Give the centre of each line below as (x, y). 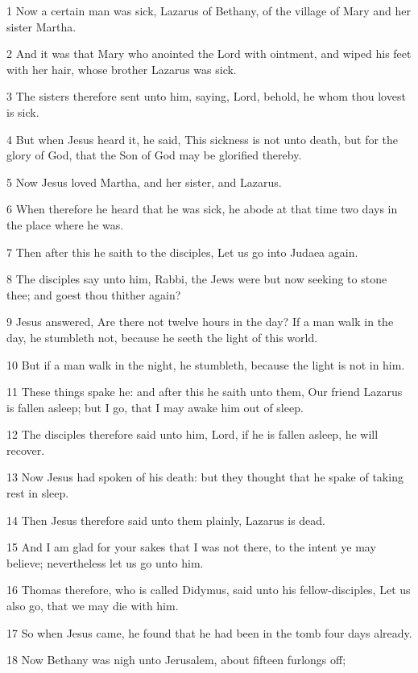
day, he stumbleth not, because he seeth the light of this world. (162, 337)
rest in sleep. (38, 493)
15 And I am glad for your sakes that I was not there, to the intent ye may (191, 547)
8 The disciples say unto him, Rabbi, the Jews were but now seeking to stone (197, 279)
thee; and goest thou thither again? (94, 294)
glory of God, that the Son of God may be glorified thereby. (154, 155)
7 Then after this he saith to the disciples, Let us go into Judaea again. (182, 252)
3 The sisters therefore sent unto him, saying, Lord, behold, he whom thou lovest (206, 96)
